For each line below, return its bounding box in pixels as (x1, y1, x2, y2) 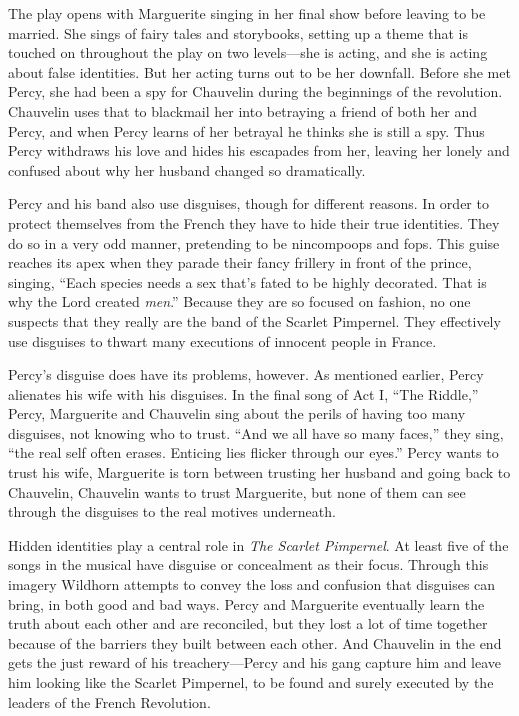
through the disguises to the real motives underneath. (8, 501, 336, 522)
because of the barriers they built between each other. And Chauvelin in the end (8, 632, 502, 653)
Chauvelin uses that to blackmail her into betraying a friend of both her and (8, 100, 477, 121)
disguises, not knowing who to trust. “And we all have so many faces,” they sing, (8, 422, 504, 443)
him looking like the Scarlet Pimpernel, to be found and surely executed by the (8, 672, 494, 692)
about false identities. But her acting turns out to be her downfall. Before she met (8, 61, 511, 82)
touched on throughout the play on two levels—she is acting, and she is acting (8, 42, 488, 63)
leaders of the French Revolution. (8, 691, 211, 712)
